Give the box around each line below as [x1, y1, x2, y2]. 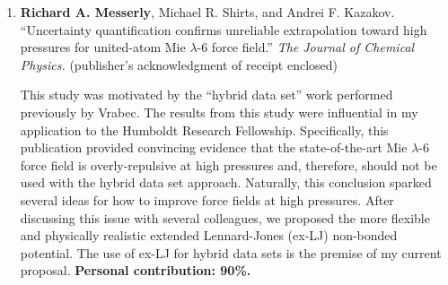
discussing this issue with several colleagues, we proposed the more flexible [20, 208, 430, 227]
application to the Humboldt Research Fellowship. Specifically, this [20, 120, 389, 139]
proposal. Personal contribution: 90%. [20, 261, 251, 280]
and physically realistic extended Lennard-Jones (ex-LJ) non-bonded [20, 226, 398, 245]
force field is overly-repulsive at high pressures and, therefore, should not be [20, 155, 437, 174]
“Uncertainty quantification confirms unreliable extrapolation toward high [20, 20, 427, 39]
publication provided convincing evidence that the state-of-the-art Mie [20, 138, 408, 157]
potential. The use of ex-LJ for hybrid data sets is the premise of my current [20, 243, 442, 262]
